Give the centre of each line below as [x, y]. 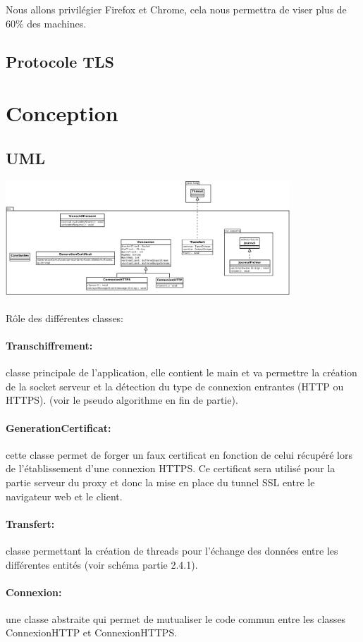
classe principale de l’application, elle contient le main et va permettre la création [181, 372]
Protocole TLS [60, 61]
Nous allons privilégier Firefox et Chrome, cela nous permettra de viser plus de [176, 9]
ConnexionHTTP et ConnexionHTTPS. [92, 632]
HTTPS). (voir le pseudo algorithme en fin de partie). [122, 400]
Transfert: [30, 523]
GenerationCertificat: [59, 427]
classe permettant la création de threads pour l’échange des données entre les [172, 550]
